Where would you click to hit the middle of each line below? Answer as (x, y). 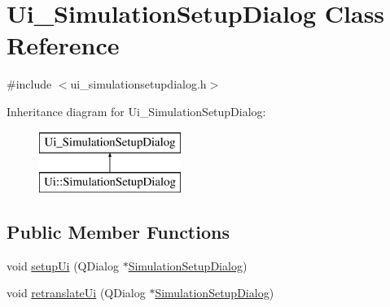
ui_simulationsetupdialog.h (138, 84)
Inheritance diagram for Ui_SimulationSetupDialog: (136, 111)
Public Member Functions (118, 232)
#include (29, 84)
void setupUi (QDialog (63, 265)
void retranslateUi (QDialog (76, 293)
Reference (63, 45)
